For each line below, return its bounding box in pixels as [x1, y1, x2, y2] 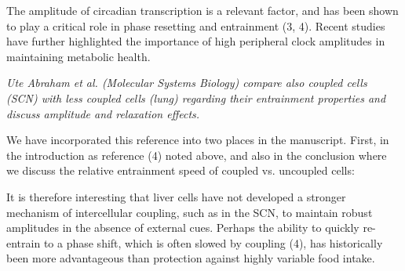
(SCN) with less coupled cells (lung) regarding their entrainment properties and [6, 89, 386, 106]
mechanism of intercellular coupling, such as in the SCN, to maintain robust [6, 204, 373, 220]
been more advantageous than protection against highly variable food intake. [6, 250, 375, 266]
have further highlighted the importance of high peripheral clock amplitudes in [6, 33, 385, 49]
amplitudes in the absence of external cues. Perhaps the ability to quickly [6, 219, 359, 236]
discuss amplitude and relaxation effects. [6, 105, 200, 121]
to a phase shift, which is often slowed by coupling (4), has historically [43, 234, 383, 251]
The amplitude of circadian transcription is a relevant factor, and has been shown [6, 2, 399, 18]
